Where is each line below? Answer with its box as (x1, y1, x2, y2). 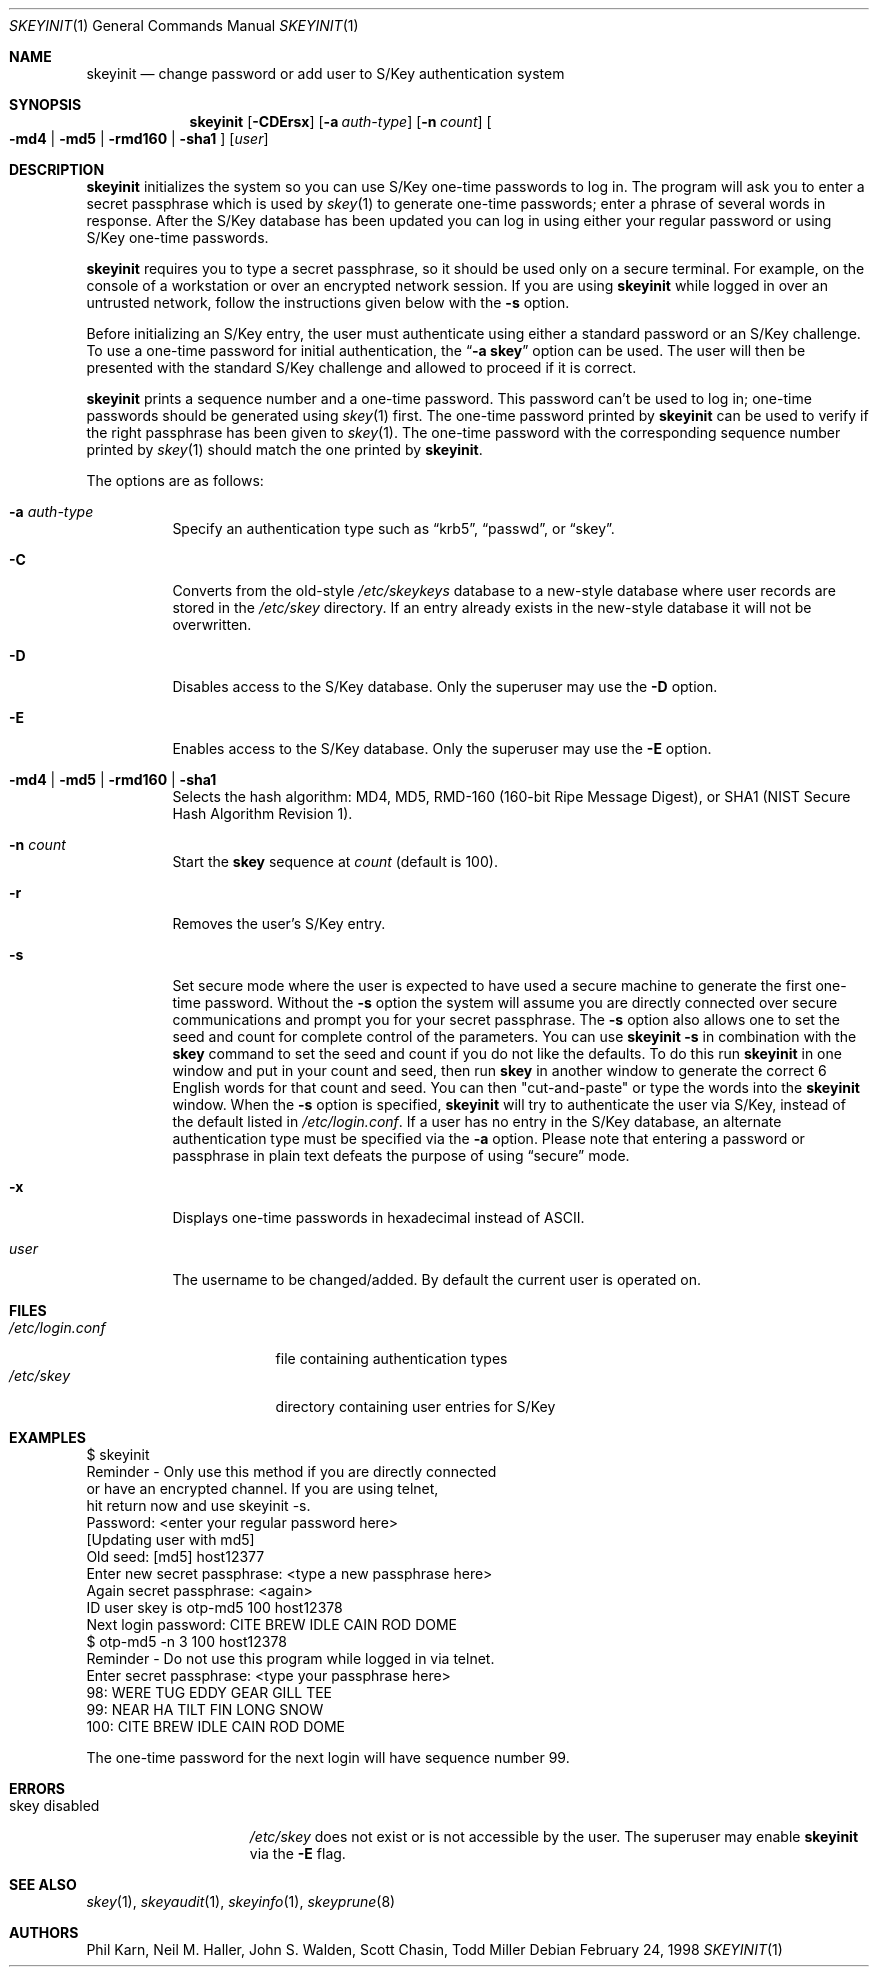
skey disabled (9, 1797, 100, 1814)
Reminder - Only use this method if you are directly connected (86, 1463, 497, 1480)
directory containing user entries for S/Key (275, 1398, 556, 1415)
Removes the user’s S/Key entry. (172, 915, 386, 932)
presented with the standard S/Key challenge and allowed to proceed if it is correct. (86, 359, 637, 376)
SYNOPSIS (9, 96, 82, 113)
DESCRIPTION (9, 161, 105, 178)
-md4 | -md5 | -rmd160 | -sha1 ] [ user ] (9, 130, 269, 147)
